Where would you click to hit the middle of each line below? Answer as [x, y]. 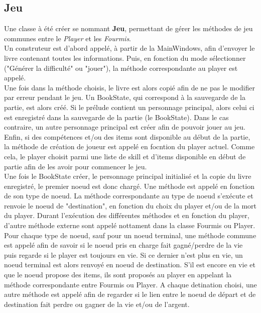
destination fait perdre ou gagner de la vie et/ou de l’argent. [97, 304]
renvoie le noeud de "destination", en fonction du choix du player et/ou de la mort [130, 205]
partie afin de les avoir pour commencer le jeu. [76, 166]
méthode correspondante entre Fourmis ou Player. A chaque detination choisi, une [130, 284]
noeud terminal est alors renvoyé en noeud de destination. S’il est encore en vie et [130, 265]
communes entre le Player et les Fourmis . [68, 38]
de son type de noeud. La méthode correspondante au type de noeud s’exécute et [129, 196]
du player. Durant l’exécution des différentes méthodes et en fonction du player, [127, 215]
